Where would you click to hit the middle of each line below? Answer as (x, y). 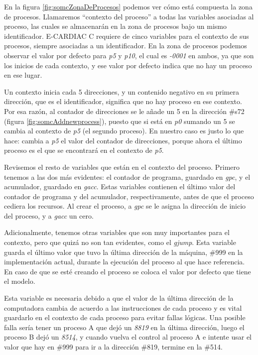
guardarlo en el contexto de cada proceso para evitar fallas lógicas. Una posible (125, 317)
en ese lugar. (23, 75)
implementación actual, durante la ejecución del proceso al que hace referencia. (125, 262)
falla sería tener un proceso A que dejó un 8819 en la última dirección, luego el (124, 327)
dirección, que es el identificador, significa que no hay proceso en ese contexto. (123, 101)
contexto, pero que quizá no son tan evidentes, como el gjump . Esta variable (120, 242)
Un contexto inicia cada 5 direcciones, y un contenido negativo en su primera (122, 91)
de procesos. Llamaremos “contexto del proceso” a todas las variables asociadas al (129, 16)
